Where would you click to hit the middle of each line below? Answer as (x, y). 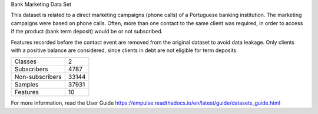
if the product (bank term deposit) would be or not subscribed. (87, 32)
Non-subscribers (38, 77)
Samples (26, 85)
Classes (25, 61)
